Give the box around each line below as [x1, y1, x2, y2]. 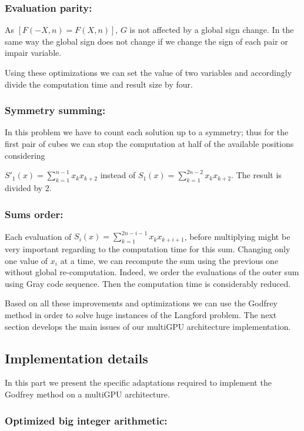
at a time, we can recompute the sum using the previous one [60, 254, 279, 266]
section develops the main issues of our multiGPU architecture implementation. [5, 320, 291, 332]
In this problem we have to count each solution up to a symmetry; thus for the [5, 126, 289, 138]
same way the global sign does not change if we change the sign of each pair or [5, 35, 288, 47]
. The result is [231, 169, 282, 181]
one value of [5, 254, 48, 266]
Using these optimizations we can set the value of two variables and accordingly [5, 66, 292, 78]
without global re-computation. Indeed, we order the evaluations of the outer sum [5, 266, 299, 278]
